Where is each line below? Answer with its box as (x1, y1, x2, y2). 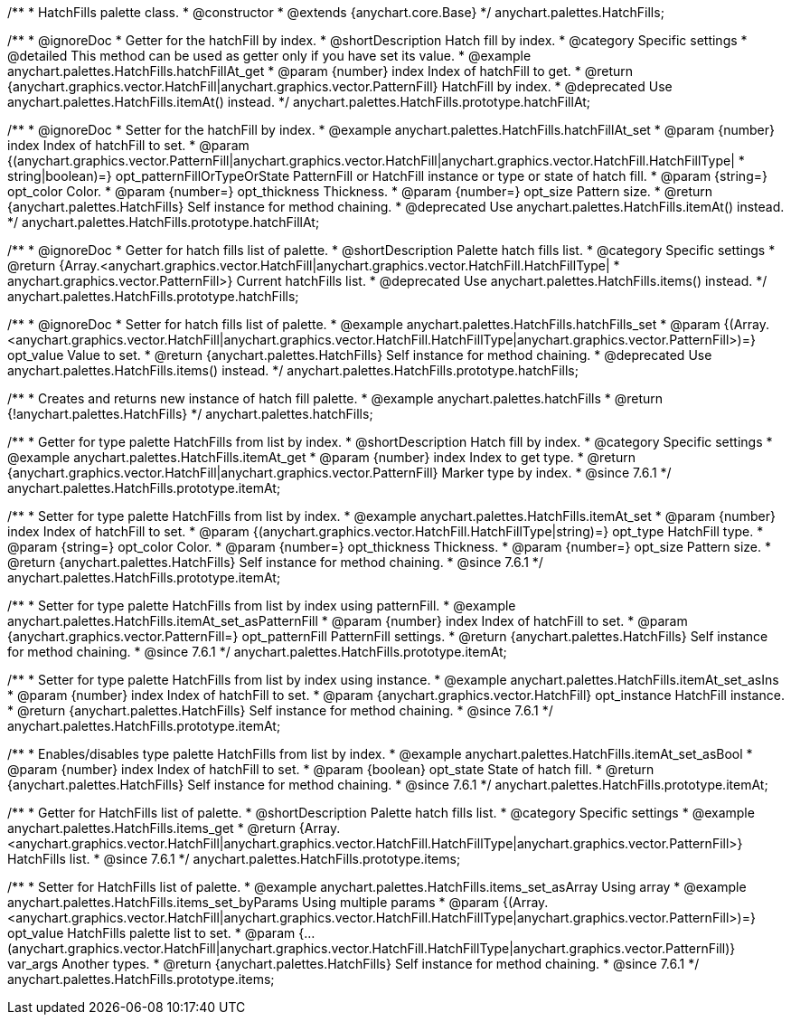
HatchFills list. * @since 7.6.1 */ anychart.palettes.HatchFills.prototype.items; (7, 851, 461, 866)
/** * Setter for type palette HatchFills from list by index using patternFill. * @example (7, 598, 516, 613)
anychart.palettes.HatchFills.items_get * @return (7, 820, 296, 836)
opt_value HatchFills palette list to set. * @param (7, 925, 296, 941)
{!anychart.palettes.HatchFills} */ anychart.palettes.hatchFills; (7, 406, 373, 421)
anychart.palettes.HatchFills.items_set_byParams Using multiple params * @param (7, 894, 500, 910)
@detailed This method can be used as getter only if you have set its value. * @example (7, 48, 532, 63)
